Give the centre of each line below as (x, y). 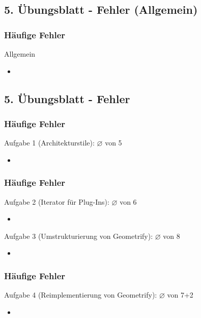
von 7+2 (180, 295)
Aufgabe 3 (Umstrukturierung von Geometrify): (79, 236)
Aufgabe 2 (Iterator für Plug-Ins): (57, 201)
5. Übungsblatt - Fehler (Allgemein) (101, 9)
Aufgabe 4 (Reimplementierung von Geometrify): (81, 295)
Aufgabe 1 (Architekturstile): (49, 143)
